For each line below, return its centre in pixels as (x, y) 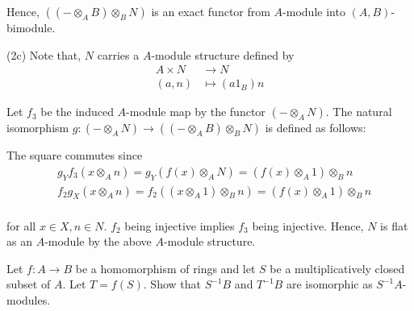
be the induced (77, 112)
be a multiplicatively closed (337, 268)
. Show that (172, 284)
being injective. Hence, (308, 225)
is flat (394, 225)
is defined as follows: (316, 128)
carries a (118, 54)
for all (21, 225)
